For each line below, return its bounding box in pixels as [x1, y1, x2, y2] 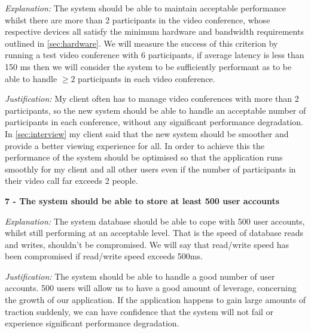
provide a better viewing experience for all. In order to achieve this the [5, 139, 264, 152]
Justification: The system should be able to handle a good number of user [5, 270, 275, 282]
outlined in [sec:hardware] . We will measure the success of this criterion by [5, 37, 278, 49]
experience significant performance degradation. [5, 317, 179, 329]
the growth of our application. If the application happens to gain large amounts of [5, 293, 306, 306]
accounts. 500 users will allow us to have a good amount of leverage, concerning [5, 281, 297, 294]
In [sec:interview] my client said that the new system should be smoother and [5, 127, 289, 140]
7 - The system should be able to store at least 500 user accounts [5, 194, 280, 207]
